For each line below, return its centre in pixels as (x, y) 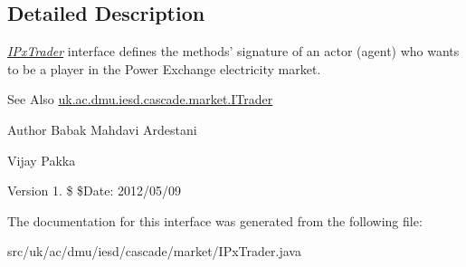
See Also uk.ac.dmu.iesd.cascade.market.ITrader (140, 99)
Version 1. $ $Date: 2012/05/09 (95, 191)
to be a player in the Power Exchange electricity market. (164, 68)
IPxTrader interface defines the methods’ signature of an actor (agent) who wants (233, 51)
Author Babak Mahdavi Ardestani (102, 129)
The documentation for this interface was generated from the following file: (215, 220)
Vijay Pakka (42, 160)
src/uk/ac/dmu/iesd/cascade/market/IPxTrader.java (154, 251)
